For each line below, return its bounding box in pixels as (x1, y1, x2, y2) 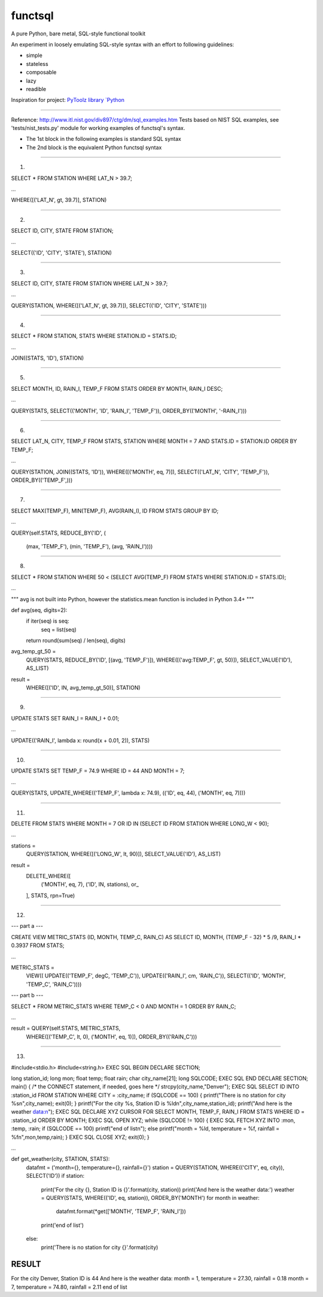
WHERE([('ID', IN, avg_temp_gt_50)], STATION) (26, 684, 141, 692)
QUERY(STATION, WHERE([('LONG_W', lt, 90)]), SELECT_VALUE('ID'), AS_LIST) (26, 850, 221, 858)
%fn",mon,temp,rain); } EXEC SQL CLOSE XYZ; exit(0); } (11, 1133, 150, 1141)
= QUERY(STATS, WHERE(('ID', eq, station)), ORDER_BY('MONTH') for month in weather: (41, 1195, 260, 1201)
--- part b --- (11, 992, 44, 999)
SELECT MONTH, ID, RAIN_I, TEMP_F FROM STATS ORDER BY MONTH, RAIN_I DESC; (11, 385, 223, 392)
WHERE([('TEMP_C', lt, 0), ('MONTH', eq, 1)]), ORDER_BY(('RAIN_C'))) (26, 1033, 197, 1040)
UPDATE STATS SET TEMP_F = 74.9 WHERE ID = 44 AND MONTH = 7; (11, 767, 185, 774)
